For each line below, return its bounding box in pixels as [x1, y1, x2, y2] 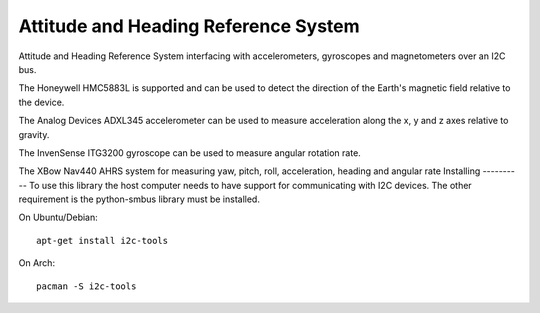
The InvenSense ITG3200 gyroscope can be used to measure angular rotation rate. [18, 146, 362, 159]
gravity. [18, 128, 50, 140]
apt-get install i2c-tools [36, 235, 169, 246]
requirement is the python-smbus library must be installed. [18, 193, 260, 205]
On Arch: [18, 257, 55, 269]
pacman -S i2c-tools [36, 280, 137, 292]
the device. [18, 96, 65, 108]
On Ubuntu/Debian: [18, 211, 99, 224]
